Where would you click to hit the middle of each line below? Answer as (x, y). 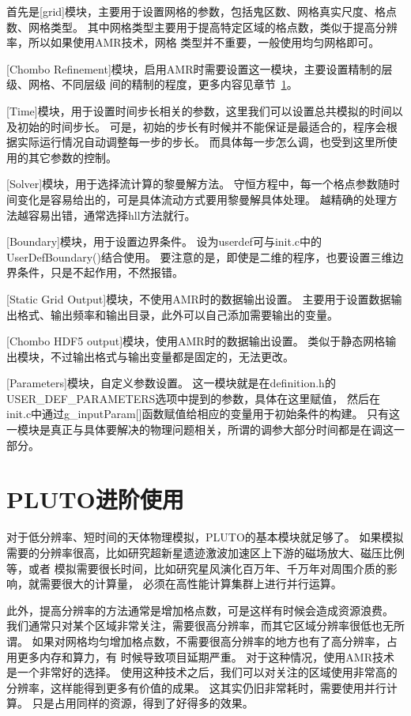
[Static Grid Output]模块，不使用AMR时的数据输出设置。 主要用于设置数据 (199, 298)
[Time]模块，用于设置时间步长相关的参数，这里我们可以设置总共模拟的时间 (199, 110)
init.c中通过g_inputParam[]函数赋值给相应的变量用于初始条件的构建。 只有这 (204, 414)
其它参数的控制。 (72, 157)
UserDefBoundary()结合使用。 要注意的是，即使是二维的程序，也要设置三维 (200, 256)
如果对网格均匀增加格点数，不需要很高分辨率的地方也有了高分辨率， (209, 641)
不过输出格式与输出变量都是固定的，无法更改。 (172, 356)
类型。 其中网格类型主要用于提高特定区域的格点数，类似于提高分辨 (224, 26)
